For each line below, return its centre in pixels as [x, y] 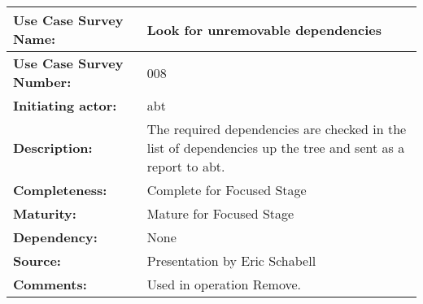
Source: [37, 261]
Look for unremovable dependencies [264, 29]
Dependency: [55, 237]
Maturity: [45, 213]
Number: [42, 82]
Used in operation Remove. [224, 284]
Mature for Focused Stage [220, 213]
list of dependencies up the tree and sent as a [276, 148]
